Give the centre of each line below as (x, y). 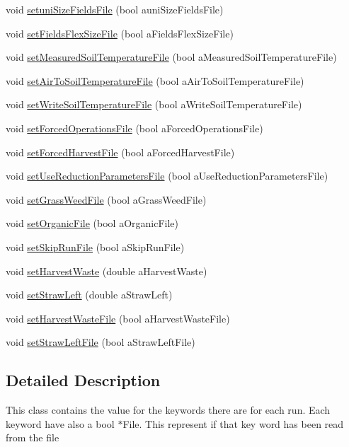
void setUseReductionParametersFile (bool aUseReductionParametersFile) (167, 176)
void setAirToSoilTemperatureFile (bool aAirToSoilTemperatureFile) (155, 80)
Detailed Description (83, 380)
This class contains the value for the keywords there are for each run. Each (168, 410)
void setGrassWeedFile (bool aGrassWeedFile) (106, 199)
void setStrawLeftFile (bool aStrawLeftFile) (101, 342)
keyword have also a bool (60, 423)
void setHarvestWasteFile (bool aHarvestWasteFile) (118, 318)
